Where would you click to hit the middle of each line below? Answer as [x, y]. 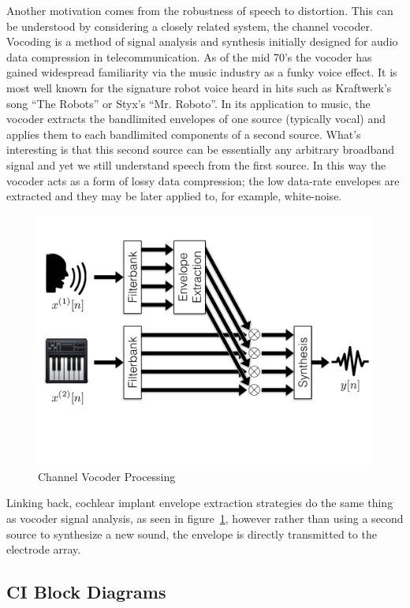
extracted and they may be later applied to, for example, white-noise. [174, 196]
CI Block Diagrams [86, 592]
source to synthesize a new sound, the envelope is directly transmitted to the [192, 533]
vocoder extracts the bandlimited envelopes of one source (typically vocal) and [196, 119]
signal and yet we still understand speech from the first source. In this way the [196, 164]
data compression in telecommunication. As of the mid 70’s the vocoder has [189, 56]
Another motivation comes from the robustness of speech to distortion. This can [200, 10]
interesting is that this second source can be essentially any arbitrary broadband [200, 149]
